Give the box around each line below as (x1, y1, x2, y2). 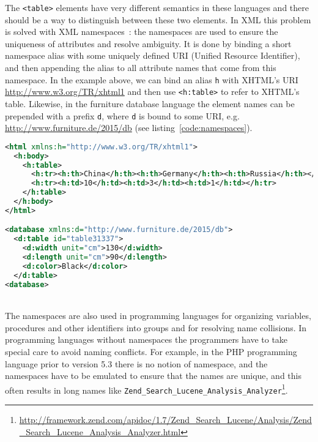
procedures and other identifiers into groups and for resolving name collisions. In (5, 321, 307, 334)
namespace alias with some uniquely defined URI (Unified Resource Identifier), (5, 49, 300, 62)
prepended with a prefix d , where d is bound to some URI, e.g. (5, 109, 240, 122)
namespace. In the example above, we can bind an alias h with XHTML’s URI (5, 73, 298, 86)
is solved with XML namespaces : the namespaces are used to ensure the (5, 25, 278, 38)
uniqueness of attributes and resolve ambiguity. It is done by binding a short (5, 37, 292, 50)
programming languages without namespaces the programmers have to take (5, 333, 288, 346)
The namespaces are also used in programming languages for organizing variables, (5, 309, 311, 322)
